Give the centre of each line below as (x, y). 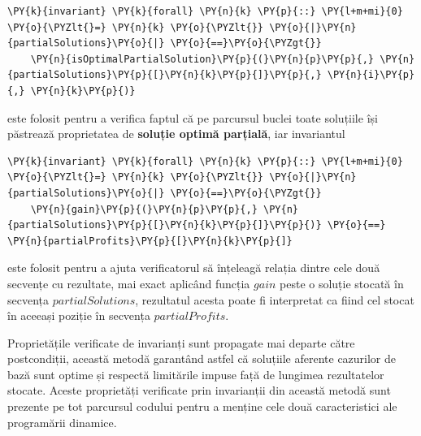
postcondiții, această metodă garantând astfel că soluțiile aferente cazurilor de (202, 358)
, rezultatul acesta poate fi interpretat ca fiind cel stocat (275, 299)
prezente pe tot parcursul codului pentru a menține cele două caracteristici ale (202, 406)
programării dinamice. (62, 422)
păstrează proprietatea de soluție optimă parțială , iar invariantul (176, 134)
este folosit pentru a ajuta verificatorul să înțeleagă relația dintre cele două (194, 268)
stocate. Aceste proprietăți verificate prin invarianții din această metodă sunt (199, 390)
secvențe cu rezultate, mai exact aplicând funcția (129, 283)
